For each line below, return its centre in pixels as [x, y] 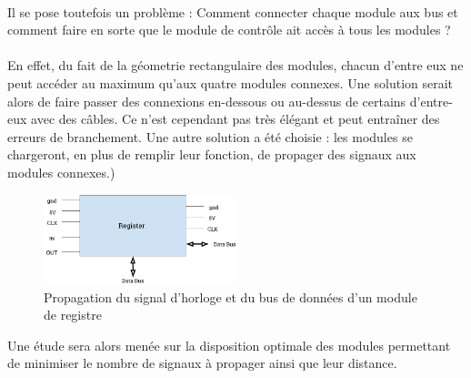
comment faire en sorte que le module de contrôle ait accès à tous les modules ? [229, 30]
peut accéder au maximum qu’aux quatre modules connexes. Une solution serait [230, 82]
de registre [73, 315]
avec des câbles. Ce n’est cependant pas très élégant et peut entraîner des [235, 119]
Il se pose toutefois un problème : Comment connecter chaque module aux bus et [233, 11]
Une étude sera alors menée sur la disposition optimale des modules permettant [229, 345]
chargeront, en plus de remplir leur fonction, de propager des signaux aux [212, 154]
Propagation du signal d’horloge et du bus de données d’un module [230, 296]
